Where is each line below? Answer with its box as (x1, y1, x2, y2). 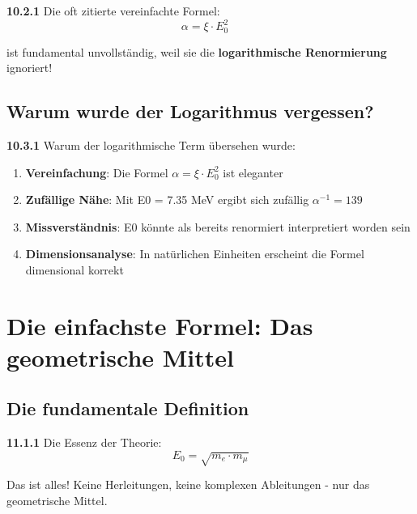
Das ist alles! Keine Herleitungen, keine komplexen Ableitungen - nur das (6, 476, 370, 493)
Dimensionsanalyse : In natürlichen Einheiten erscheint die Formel (25, 245, 364, 262)
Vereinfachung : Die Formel (25, 164, 168, 181)
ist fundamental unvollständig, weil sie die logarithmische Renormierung (6, 43, 387, 60)
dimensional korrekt (25, 261, 124, 278)
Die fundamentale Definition (6, 396, 249, 421)
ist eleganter (223, 164, 283, 181)
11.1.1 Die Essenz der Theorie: (6, 434, 162, 451)
